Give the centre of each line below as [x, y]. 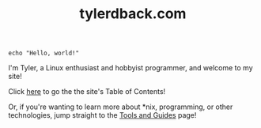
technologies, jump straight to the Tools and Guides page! [102, 115]
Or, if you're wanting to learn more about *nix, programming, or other [121, 107]
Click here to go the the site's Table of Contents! [87, 92]
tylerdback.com [133, 14]
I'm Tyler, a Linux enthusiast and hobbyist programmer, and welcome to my [130, 68]
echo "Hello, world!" [44, 53]
